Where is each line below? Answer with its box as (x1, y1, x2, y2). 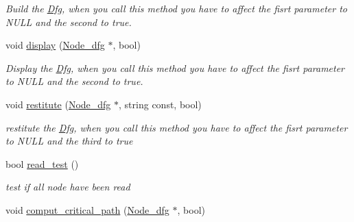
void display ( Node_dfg (5, 38, 105, 52)
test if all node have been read (5, 180, 130, 194)
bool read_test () (5, 156, 79, 171)
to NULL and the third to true (5, 134, 133, 148)
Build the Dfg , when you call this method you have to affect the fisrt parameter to (5, 1, 347, 15)
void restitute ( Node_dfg (5, 97, 111, 111)
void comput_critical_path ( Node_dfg (5, 202, 169, 217)
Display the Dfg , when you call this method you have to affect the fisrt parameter (5, 60, 345, 75)
